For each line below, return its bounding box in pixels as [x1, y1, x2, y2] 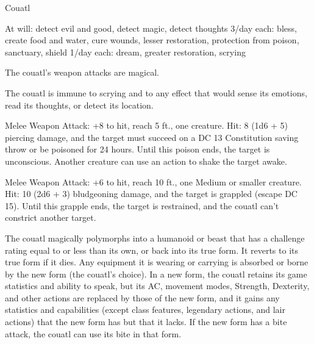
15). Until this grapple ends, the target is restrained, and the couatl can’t [5, 199, 279, 212]
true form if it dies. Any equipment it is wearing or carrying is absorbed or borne [5, 256, 309, 268]
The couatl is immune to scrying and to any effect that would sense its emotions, [5, 86, 307, 99]
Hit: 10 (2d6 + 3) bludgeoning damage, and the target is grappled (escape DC [5, 187, 298, 200]
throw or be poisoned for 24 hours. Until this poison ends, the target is [5, 143, 270, 156]
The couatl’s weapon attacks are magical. [5, 66, 159, 79]
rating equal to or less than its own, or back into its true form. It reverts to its [5, 243, 298, 256]
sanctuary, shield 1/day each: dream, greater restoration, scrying [5, 45, 246, 58]
